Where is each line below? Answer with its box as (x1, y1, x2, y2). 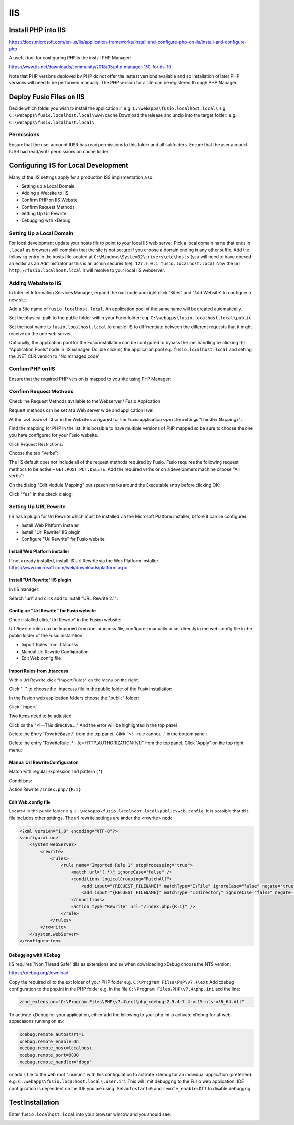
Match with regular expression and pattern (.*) (9, 768, 103, 775)
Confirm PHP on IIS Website (21, 197, 78, 203)
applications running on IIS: (9, 1019, 65, 1024)
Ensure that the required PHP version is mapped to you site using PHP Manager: (9, 376, 171, 382)
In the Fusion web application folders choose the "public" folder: (9, 695, 139, 701)
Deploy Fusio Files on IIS (9, 92, 85, 101)
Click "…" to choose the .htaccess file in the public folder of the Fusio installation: (9, 686, 173, 692)
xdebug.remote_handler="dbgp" (19, 1059, 92, 1065)
